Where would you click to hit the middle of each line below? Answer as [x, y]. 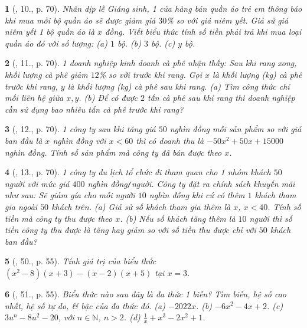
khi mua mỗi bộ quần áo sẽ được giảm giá [80, 20]
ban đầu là [24, 140]
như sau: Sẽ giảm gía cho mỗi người [70, 195]
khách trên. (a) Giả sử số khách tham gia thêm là [141, 206]
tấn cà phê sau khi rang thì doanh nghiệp [221, 98]
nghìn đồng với [79, 140]
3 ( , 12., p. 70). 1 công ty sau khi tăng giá [80, 129]
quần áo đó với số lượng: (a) [56, 43]
